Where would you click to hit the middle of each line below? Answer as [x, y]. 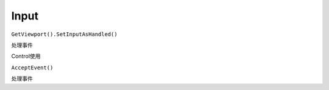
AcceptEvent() [32, 67]
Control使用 [26, 56]
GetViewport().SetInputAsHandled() [65, 34]
